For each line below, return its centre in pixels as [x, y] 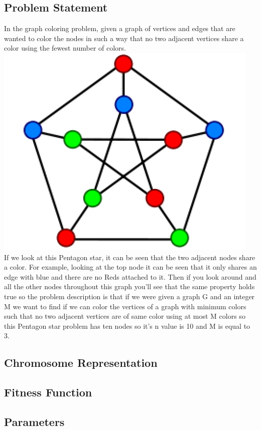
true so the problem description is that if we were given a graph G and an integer [129, 296]
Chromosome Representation [81, 363]
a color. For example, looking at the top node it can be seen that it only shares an [130, 267]
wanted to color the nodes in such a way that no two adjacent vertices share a [124, 38]
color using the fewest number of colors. [65, 48]
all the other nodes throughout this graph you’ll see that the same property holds [129, 286]
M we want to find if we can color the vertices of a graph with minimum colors [125, 306]
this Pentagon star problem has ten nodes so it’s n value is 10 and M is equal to [127, 326]
